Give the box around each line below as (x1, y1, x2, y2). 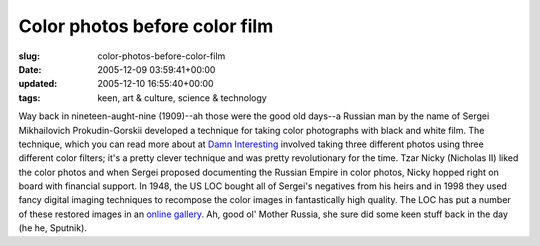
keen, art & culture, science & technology (97, 91, 267, 104)
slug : (18, 50, 40, 62)
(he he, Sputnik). (18, 222, 87, 234)
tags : (18, 91, 41, 104)
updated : (18, 78, 58, 90)
